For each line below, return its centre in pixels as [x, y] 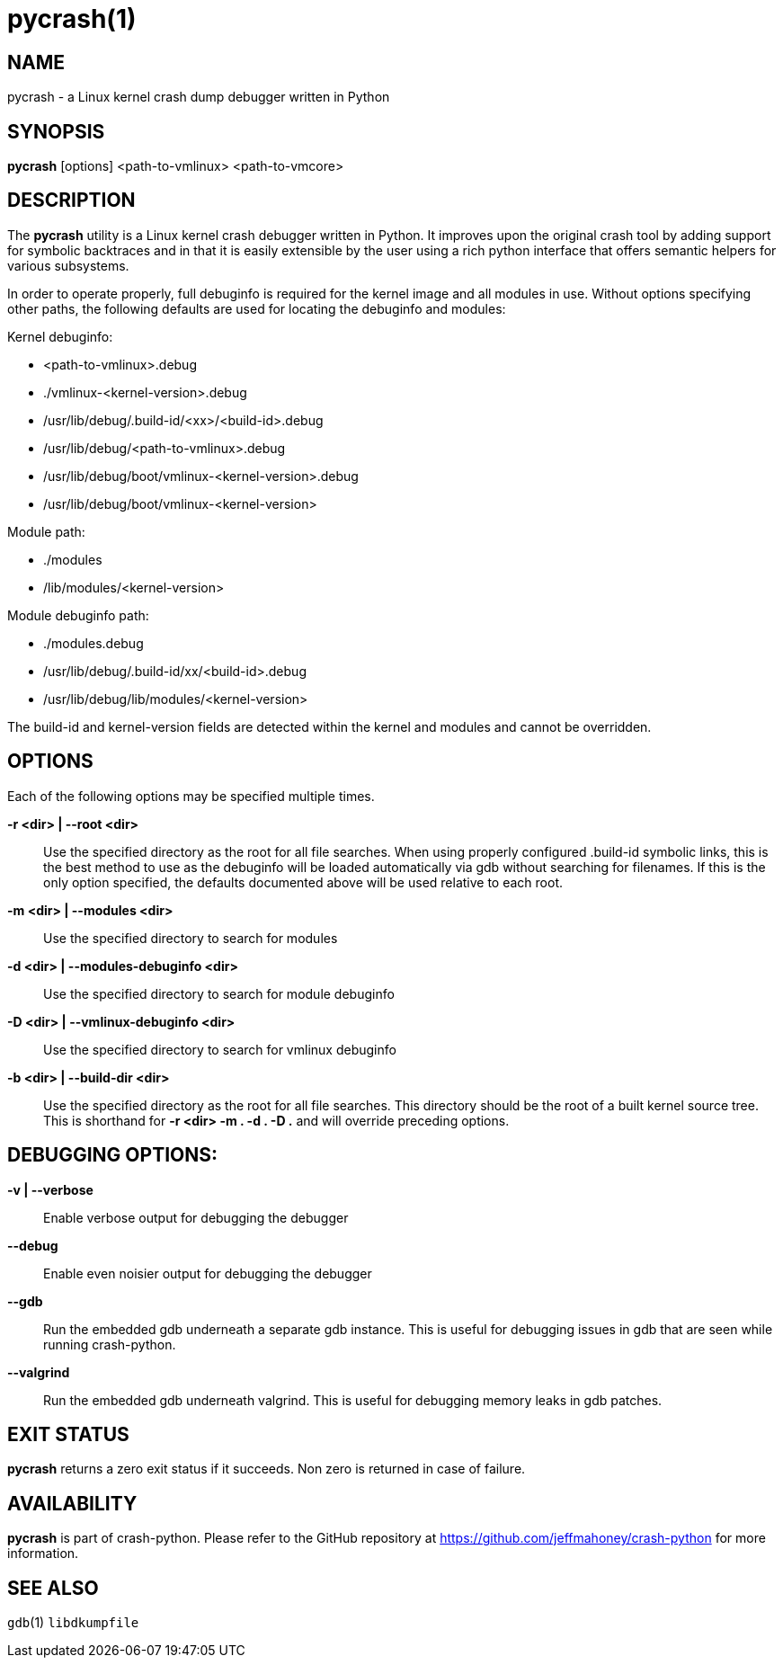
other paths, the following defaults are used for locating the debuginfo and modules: [257, 308]
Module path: [46, 531]
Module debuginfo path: [78, 615]
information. [43, 1554]
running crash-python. [110, 1344]
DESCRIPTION [71, 200]
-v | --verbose [50, 1189]
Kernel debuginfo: [60, 336]
